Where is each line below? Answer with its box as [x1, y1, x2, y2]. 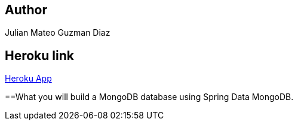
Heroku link [5, 48, 74, 63]
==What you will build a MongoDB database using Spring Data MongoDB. [5, 92, 294, 102]
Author [5, 2, 47, 17]
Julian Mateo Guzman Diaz [5, 27, 110, 38]
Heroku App [5, 73, 52, 84]
